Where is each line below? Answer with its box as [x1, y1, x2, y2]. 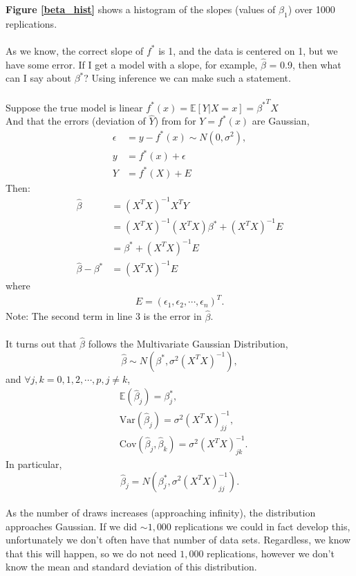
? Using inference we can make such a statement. [84, 71, 291, 85]
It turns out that [6, 336, 77, 351]
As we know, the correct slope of [6, 43, 144, 57]
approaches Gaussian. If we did [6, 519, 138, 533]
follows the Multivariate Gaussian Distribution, [88, 336, 288, 351]
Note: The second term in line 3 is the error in [6, 309, 202, 323]
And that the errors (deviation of [6, 114, 146, 128]
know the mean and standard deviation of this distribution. [6, 559, 257, 574]
